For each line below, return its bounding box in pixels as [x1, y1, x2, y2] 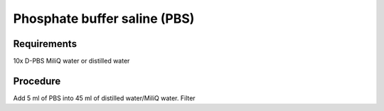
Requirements [13, 38, 78, 50]
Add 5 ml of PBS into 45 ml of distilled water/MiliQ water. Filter [13, 93, 196, 102]
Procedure [13, 75, 61, 87]
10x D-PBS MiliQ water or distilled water [13, 57, 130, 65]
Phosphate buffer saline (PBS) [13, 11, 195, 26]
